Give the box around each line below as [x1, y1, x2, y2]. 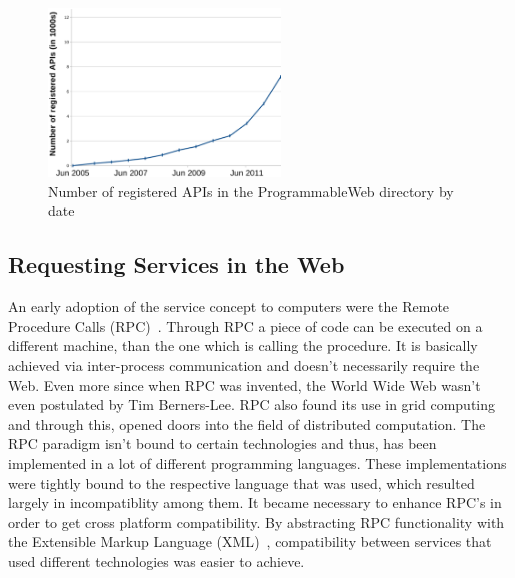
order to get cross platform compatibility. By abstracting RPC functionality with [8, 511, 505, 532]
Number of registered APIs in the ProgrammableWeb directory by [48, 180, 454, 201]
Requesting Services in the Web [8, 249, 345, 280]
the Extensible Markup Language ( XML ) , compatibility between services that [8, 531, 492, 552]
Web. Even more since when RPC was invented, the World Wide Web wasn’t [8, 374, 481, 395]
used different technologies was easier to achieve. [8, 550, 305, 571]
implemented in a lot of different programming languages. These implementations [8, 452, 507, 473]
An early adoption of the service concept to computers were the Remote [8, 296, 450, 317]
